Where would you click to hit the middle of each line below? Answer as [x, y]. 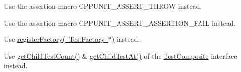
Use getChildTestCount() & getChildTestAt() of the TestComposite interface [120, 55]
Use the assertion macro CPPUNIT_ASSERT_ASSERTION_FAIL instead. [120, 22]
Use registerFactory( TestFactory [54, 39]
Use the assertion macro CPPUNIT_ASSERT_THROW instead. [103, 6]
